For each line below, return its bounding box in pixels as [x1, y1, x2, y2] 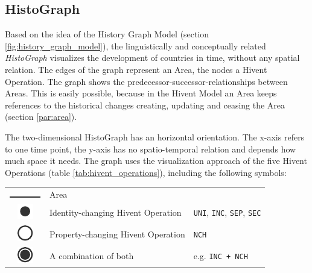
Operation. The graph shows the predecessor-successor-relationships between [5, 75, 288, 87]
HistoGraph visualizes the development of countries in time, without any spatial [5, 51, 300, 64]
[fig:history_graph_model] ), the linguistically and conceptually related [5, 39, 266, 52]
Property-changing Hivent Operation [49, 228, 185, 240]
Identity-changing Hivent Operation [49, 206, 182, 219]
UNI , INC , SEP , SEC [193, 206, 261, 219]
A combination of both [49, 249, 134, 262]
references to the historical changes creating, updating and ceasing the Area [5, 98, 285, 111]
